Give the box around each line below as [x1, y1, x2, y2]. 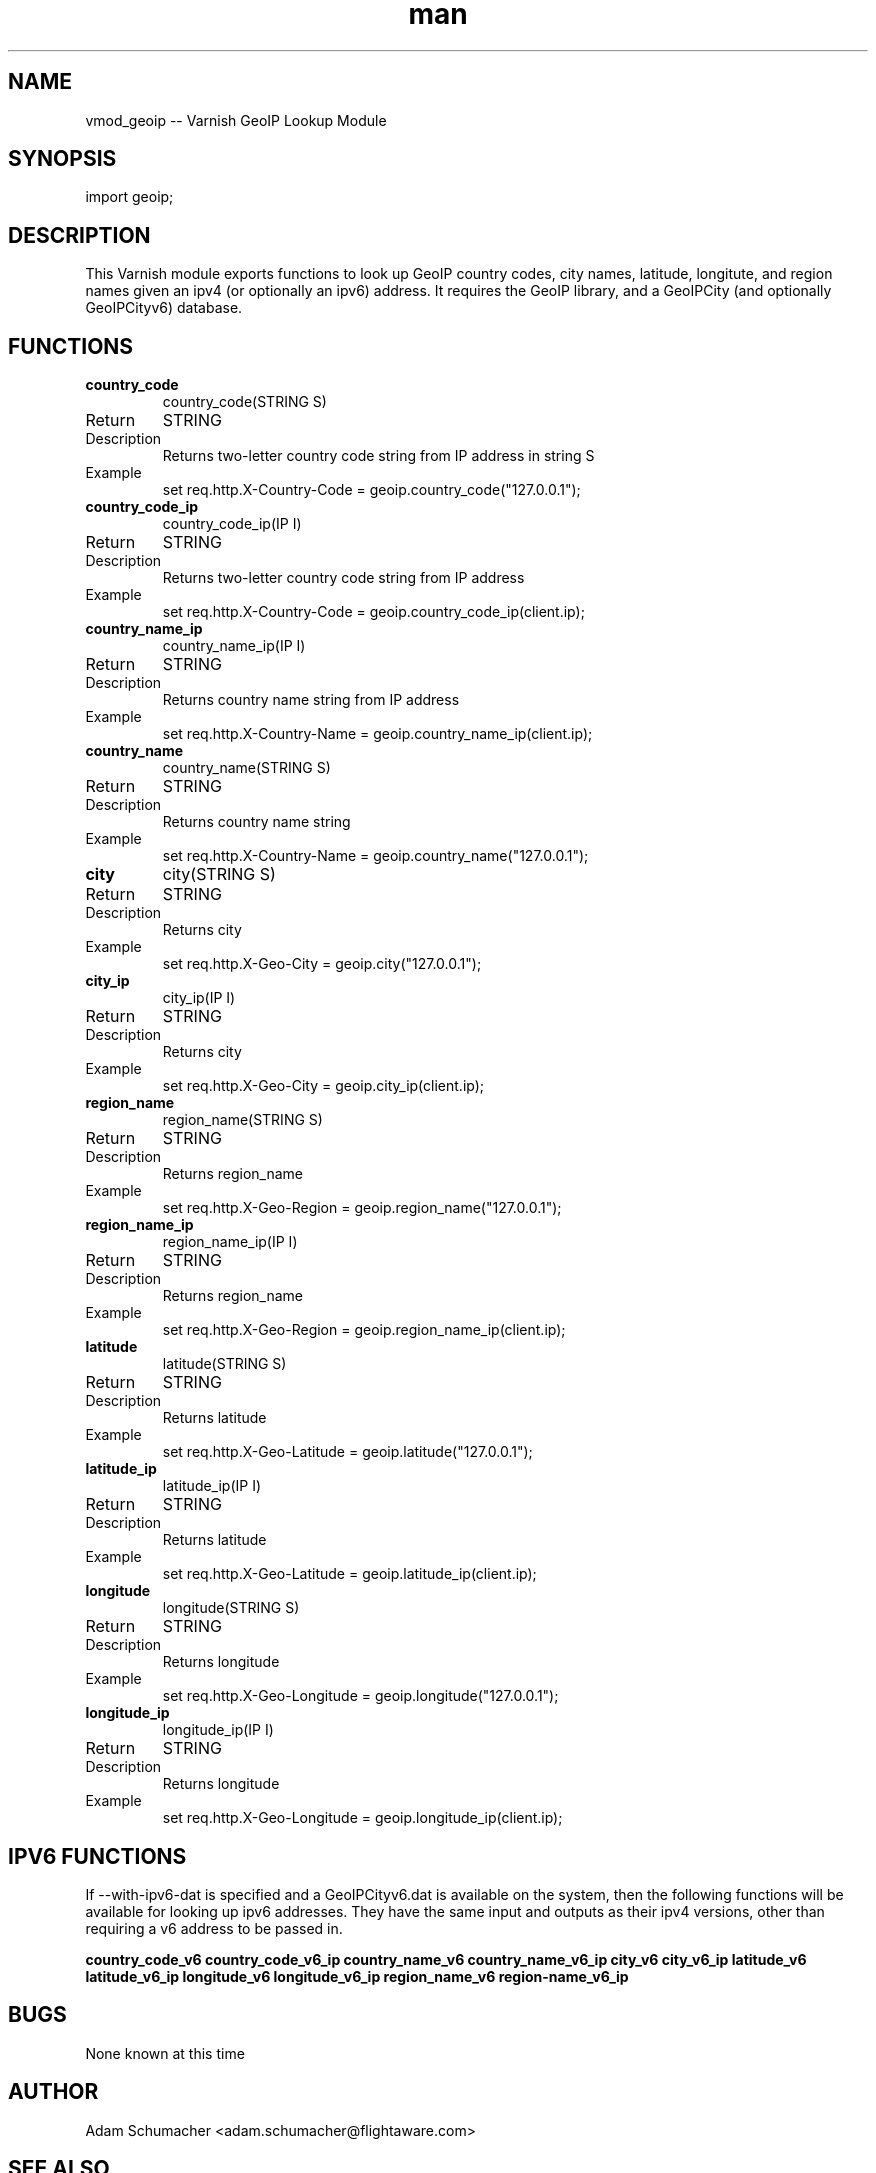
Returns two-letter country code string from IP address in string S [162, 447, 595, 465]
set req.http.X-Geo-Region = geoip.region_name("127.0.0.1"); [162, 1199, 562, 1217]
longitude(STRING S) [162, 1599, 300, 1617]
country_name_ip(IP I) [162, 637, 306, 655]
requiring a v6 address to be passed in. [85, 1919, 343, 1937]
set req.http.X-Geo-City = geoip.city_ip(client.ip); [162, 1077, 485, 1095]
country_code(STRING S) [162, 393, 327, 411]
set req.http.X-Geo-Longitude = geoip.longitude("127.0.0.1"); [162, 1687, 559, 1705]
